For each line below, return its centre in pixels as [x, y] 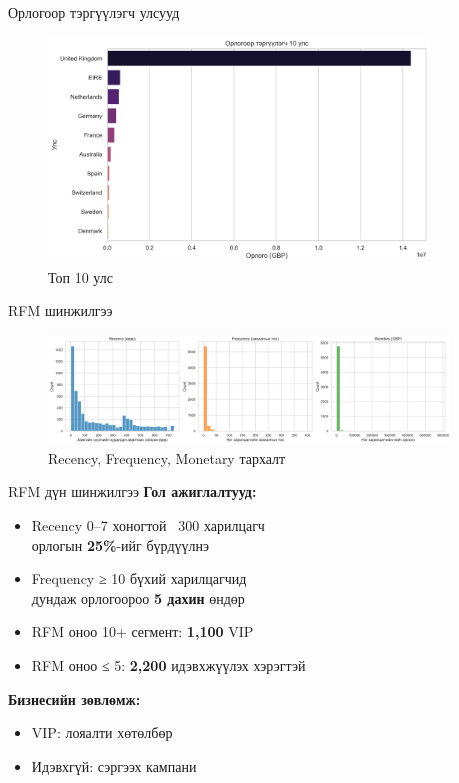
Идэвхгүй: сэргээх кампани [114, 765]
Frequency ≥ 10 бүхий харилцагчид [139, 578]
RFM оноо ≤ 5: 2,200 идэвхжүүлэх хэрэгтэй [168, 665]
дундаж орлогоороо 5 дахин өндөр [138, 597]
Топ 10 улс [80, 276]
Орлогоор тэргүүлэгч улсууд [94, 12]
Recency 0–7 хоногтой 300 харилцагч [148, 525]
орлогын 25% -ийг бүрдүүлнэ [120, 544]
